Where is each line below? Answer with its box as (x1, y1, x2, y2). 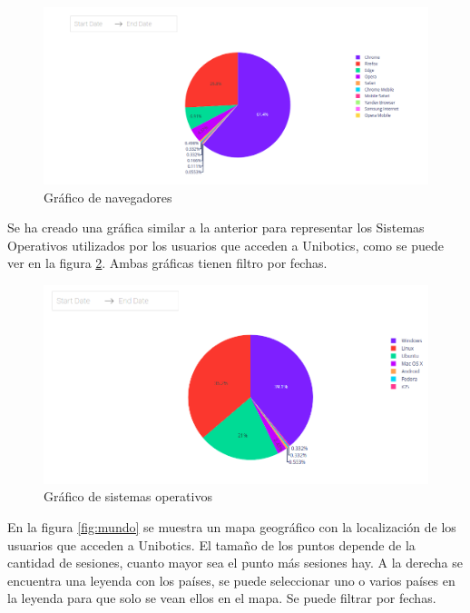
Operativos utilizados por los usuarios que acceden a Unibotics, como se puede (7, 235, 444, 254)
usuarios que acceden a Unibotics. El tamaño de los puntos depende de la (7, 535, 416, 554)
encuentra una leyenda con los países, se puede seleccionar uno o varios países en (7, 570, 455, 589)
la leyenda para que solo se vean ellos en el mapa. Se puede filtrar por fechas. (7, 588, 436, 608)
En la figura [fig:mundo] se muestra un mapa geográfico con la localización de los (7, 518, 456, 537)
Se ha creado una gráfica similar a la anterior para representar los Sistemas (7, 218, 425, 237)
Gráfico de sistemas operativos (44, 487, 212, 506)
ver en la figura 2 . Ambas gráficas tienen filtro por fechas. (7, 253, 328, 272)
